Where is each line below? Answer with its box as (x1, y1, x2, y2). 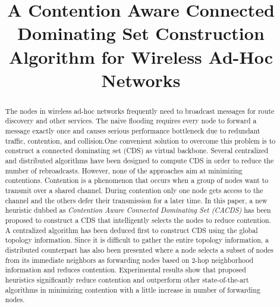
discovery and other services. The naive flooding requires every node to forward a (5, 116, 257, 126)
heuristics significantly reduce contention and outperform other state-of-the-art (5, 274, 249, 284)
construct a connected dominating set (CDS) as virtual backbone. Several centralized (5, 145, 269, 156)
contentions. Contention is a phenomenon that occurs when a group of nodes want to (5, 175, 269, 185)
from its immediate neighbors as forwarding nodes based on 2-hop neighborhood (5, 255, 254, 265)
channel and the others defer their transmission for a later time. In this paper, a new (5, 195, 268, 205)
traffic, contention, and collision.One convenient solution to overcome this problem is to (5, 135, 276, 145)
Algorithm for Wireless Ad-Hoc (8, 44, 273, 69)
